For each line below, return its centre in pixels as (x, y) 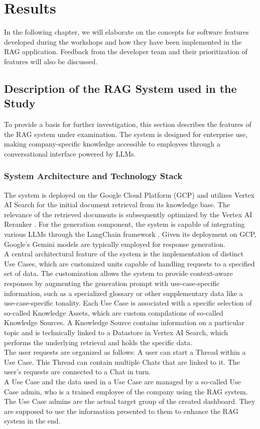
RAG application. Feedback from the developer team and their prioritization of (126, 51)
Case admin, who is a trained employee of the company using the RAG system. (126, 391)
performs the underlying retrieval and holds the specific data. (98, 342)
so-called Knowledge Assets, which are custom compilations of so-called (114, 312)
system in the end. (32, 421)
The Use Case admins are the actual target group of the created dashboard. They (130, 401)
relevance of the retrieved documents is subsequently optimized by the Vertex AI (128, 214)
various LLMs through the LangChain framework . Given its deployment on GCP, (130, 234)
